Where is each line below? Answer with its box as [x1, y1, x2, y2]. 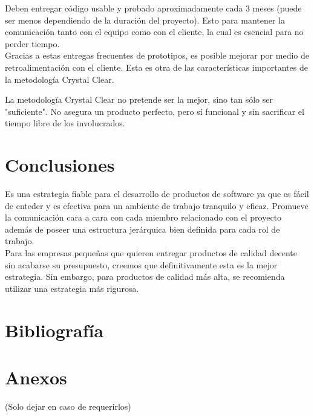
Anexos [5, 364, 67, 389]
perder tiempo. [5, 37, 60, 50]
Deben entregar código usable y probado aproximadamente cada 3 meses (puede [5, 2, 302, 14]
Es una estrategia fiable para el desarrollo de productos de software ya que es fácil [5, 187, 309, 200]
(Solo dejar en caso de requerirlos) [5, 399, 131, 412]
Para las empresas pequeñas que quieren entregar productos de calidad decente [5, 247, 298, 259]
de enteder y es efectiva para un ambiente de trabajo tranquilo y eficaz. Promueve [5, 199, 309, 212]
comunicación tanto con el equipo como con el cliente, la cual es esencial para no [5, 25, 304, 38]
